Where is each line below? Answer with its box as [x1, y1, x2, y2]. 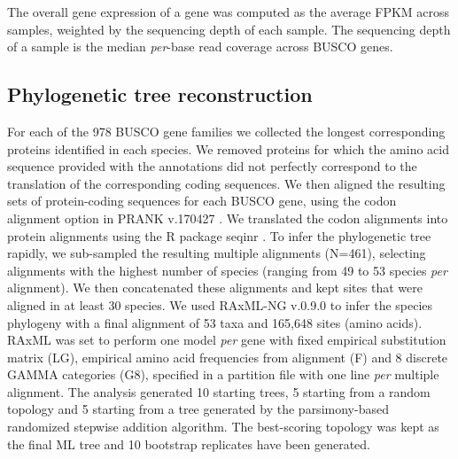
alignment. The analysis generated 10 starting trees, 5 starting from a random [7, 382, 431, 401]
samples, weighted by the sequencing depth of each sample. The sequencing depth [7, 19, 451, 38]
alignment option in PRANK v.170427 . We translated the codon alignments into [7, 208, 448, 227]
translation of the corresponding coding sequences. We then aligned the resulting [7, 174, 446, 192]
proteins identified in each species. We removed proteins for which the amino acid [7, 139, 449, 158]
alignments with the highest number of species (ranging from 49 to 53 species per [7, 261, 447, 279]
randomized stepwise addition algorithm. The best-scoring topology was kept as [7, 417, 439, 436]
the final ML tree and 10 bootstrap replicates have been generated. [7, 434, 371, 453]
